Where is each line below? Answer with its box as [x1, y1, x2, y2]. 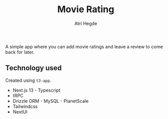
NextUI [12, 108, 28, 115]
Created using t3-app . [5, 77, 52, 83]
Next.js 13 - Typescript [12, 87, 61, 93]
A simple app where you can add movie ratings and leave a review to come [5, 43, 163, 49]
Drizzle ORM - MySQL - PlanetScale [12, 98, 89, 104]
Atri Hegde [74, 20, 98, 26]
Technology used [5, 64, 62, 72]
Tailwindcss [12, 103, 38, 109]
